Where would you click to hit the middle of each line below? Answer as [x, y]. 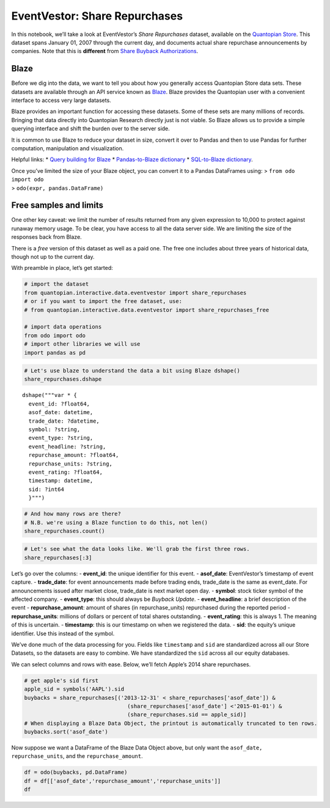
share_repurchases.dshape [63, 379]
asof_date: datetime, [61, 413]
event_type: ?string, [61, 438]
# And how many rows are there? [73, 514]
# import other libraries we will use [82, 344]
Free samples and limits [57, 206]
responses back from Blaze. [46, 237]
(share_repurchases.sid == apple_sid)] [187, 715]
